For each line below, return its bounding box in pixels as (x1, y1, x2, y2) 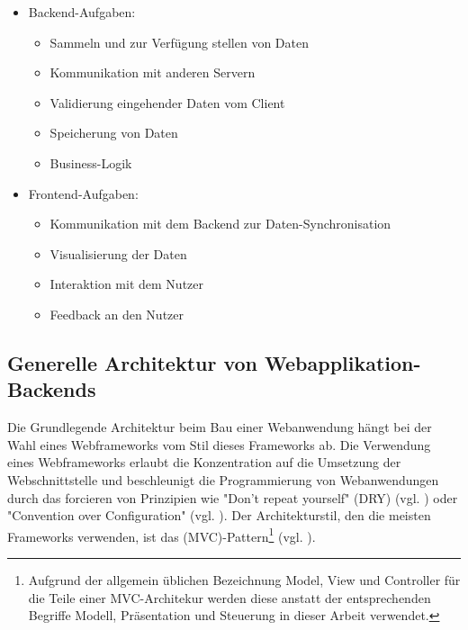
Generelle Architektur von (7, 348, 258, 376)
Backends (7, 375, 96, 403)
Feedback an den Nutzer (49, 304, 184, 323)
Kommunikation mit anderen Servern (49, 63, 256, 82)
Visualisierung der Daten (49, 244, 187, 263)
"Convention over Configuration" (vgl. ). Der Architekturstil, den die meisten (7, 506, 431, 525)
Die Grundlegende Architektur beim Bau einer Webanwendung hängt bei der (7, 418, 432, 436)
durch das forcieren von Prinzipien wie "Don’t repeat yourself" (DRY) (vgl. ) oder (7, 488, 458, 507)
